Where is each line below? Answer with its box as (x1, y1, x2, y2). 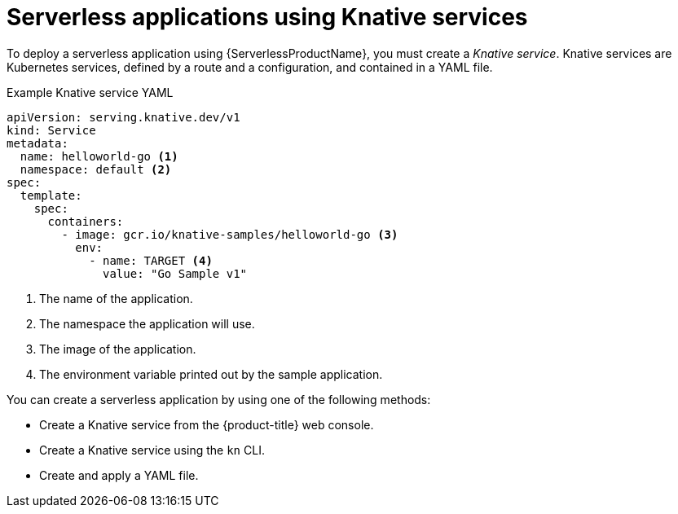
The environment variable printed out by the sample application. (39, 367, 383, 381)
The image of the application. (39, 341, 196, 356)
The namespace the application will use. (39, 316, 255, 331)
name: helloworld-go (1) (20, 149, 178, 163)
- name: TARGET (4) (89, 253, 213, 267)
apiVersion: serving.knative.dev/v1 (7, 110, 240, 124)
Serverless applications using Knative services (7, 3, 528, 31)
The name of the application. (39, 291, 193, 305)
